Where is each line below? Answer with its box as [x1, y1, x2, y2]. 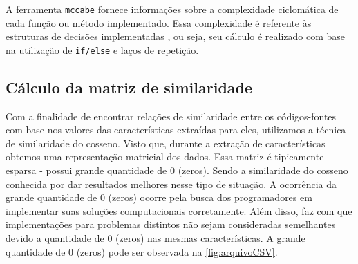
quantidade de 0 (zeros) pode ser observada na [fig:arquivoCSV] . [6, 244, 278, 258]
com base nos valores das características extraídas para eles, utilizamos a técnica [6, 122, 346, 137]
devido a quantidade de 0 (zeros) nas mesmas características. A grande [6, 231, 305, 245]
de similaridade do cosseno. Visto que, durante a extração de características [6, 135, 326, 150]
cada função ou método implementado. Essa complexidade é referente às [6, 15, 312, 30]
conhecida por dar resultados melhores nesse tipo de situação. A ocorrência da [6, 176, 337, 191]
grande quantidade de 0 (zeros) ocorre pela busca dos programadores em [6, 190, 312, 205]
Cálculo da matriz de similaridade [6, 76, 253, 97]
